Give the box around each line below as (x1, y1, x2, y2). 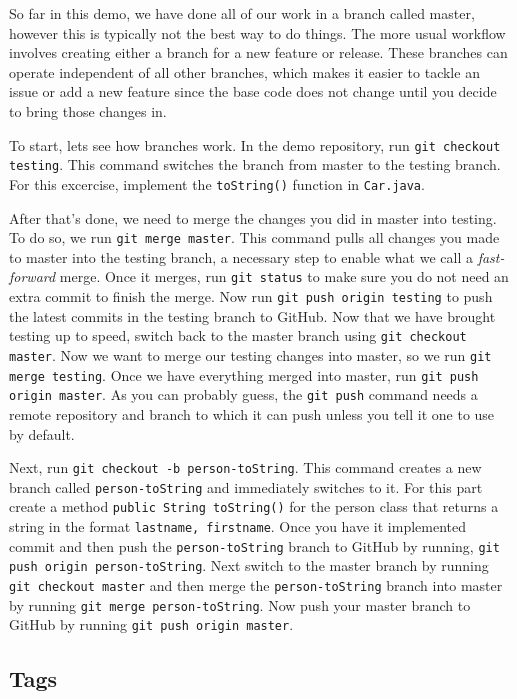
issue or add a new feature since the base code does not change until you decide (9, 81, 497, 102)
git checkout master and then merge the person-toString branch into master (9, 575, 503, 596)
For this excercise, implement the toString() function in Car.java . (9, 173, 425, 194)
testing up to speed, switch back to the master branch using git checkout (9, 325, 467, 346)
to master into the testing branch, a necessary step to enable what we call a (9, 246, 473, 267)
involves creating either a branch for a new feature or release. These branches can (9, 42, 508, 63)
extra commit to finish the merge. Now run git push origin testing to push (9, 286, 493, 307)
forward (9, 266, 56, 287)
